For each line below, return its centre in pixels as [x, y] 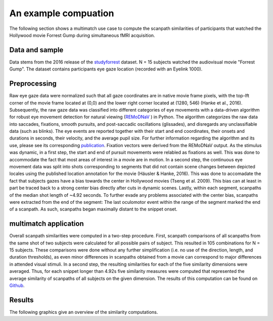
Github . [17, 286]
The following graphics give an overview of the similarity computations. [84, 312]
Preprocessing [33, 84]
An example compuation [62, 13]
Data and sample [36, 50]
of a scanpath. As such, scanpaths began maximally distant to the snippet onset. [94, 209]
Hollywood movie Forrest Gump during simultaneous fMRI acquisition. [82, 35]
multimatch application [47, 224]
